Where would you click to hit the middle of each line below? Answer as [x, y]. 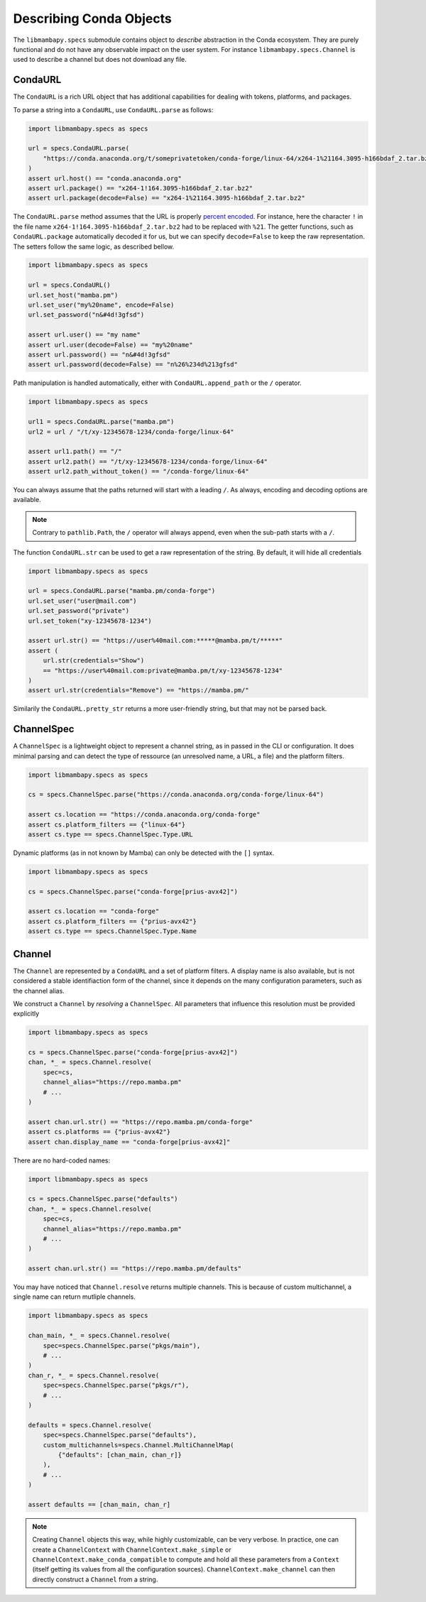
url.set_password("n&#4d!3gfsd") [86, 315]
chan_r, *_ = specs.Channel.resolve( [94, 1375]
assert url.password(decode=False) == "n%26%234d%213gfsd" [133, 365]
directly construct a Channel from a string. [95, 1579]
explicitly [26, 1014]
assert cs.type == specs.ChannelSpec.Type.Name [112, 931]
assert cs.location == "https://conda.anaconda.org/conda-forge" [144, 814]
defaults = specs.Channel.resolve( [90, 1425]
